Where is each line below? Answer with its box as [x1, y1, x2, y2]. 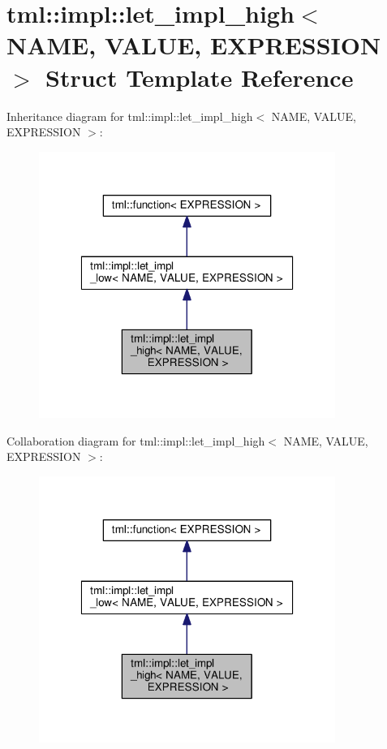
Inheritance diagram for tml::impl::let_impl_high [6, 107, 253, 124]
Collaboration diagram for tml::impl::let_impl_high [6, 432, 265, 449]
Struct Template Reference [45, 60, 354, 93]
